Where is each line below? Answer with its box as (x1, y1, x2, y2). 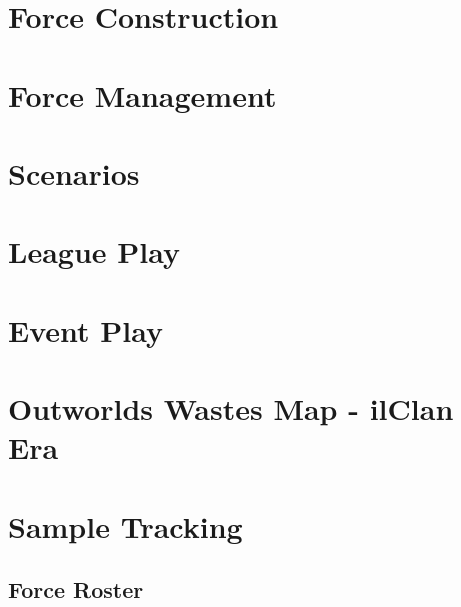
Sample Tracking (8, 505, 243, 546)
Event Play (8, 309, 163, 350)
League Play (8, 231, 180, 272)
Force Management (8, 74, 277, 115)
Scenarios (8, 152, 140, 193)
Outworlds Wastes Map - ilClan (8, 388, 454, 429)
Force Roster (8, 574, 144, 605)
